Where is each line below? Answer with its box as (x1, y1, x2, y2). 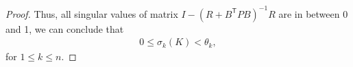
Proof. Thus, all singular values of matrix (5, 6, 178, 21)
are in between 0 (278, 6, 348, 21)
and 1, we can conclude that (5, 21, 124, 36)
